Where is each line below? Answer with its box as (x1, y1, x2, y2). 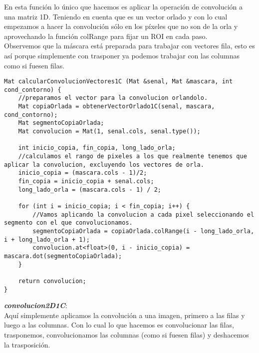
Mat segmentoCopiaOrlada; (18, 119, 104, 127)
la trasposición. (4, 339, 50, 350)
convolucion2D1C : (4, 300, 67, 311)
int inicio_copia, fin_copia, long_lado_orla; (18, 144, 176, 152)
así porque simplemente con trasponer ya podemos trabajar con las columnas (4, 50, 240, 60)
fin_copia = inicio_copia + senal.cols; (18, 178, 154, 185)
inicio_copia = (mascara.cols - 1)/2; (18, 169, 147, 177)
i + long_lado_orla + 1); (4, 236, 90, 243)
